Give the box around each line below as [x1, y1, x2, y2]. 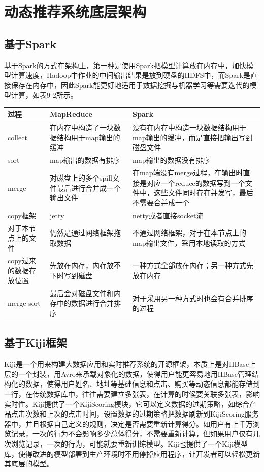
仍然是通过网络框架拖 [50, 227, 121, 238]
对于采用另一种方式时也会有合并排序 [133, 292, 254, 303]
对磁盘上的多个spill [50, 172, 112, 183]
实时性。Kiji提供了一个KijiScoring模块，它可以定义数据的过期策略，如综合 [4, 398, 250, 409]
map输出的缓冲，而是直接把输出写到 [133, 132, 253, 142]
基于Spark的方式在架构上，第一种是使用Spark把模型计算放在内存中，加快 [4, 60, 246, 70]
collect [8, 132, 27, 142]
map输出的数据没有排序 [133, 155, 210, 165]
